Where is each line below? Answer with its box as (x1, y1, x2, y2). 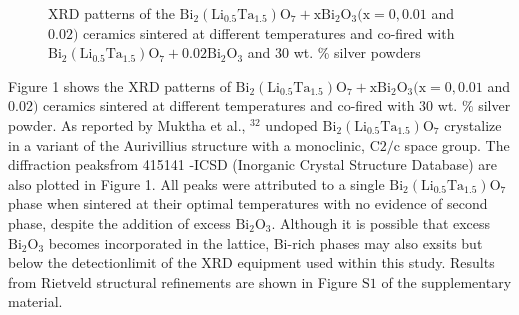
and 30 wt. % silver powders (247, 42, 421, 63)
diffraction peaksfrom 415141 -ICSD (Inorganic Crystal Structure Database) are (8, 154, 497, 175)
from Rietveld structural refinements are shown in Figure (8, 271, 358, 292)
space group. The (404, 134, 510, 155)
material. (8, 291, 63, 312)
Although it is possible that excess (280, 212, 491, 233)
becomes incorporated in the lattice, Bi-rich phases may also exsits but (48, 232, 483, 253)
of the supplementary (381, 271, 512, 292)
